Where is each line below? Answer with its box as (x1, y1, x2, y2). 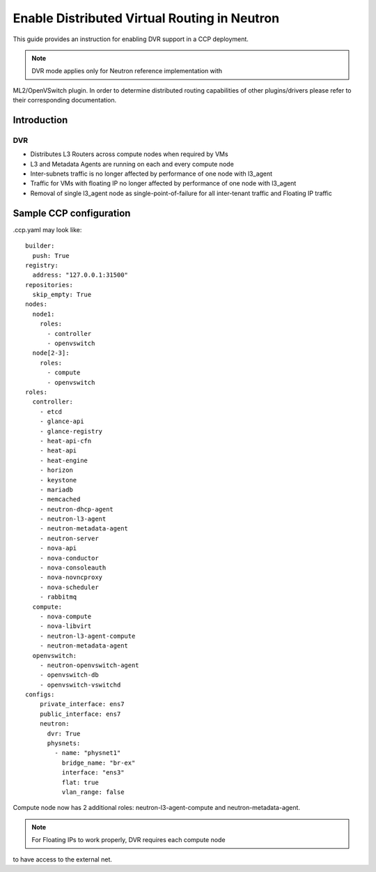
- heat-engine (39, 457, 88, 464)
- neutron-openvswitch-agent (39, 661, 139, 669)
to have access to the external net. (13, 855, 113, 864)
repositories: (25, 281, 73, 289)
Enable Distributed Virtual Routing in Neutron (13, 10, 280, 26)
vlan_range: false (61, 788, 125, 796)
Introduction (13, 114, 68, 125)
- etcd (39, 408, 63, 415)
